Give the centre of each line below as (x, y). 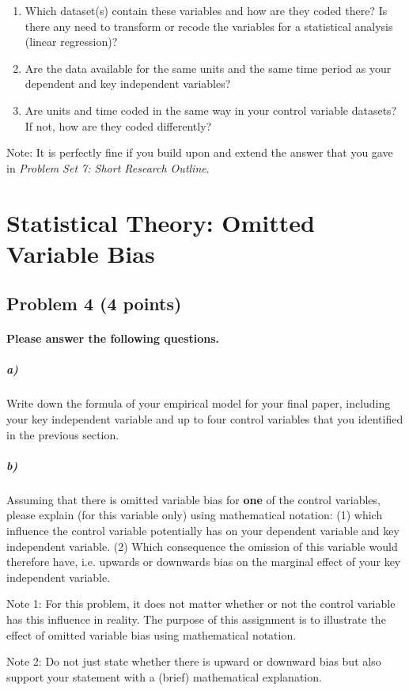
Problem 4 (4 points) (94, 304)
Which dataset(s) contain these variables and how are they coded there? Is (206, 10)
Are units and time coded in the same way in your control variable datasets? (211, 110)
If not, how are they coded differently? (118, 125)
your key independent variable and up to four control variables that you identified (205, 419)
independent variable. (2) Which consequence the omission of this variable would (202, 546)
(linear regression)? (71, 42)
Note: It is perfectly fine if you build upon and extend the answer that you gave (200, 152)
